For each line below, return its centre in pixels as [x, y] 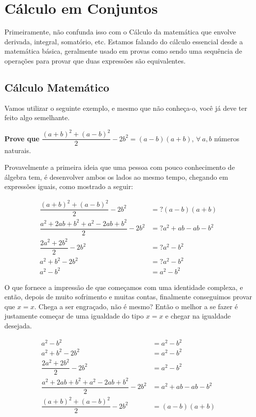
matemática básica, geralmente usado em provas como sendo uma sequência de [123, 51]
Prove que [22, 138]
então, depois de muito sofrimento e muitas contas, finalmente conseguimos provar [128, 297]
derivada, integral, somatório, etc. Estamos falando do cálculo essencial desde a [124, 41]
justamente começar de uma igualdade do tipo [74, 316]
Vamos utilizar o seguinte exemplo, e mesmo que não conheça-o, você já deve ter [126, 108]
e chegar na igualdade [198, 316]
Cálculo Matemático [57, 87]
